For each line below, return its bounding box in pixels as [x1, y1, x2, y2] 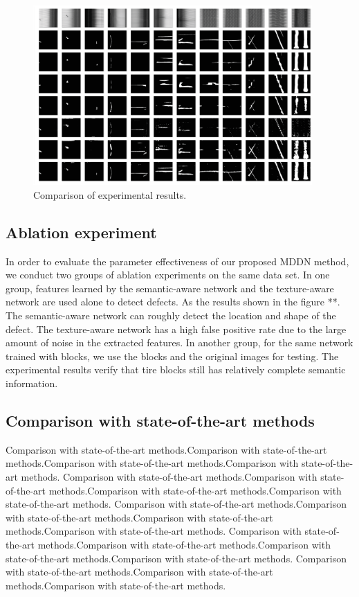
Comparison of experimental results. [33, 187, 187, 202]
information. [6, 375, 58, 390]
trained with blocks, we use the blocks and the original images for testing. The [6, 348, 339, 363]
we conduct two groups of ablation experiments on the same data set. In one [6, 267, 330, 282]
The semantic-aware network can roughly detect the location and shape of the [6, 308, 336, 322]
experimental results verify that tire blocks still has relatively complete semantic [6, 362, 346, 377]
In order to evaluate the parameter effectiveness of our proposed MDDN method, [6, 253, 349, 268]
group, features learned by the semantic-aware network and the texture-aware [6, 280, 334, 295]
